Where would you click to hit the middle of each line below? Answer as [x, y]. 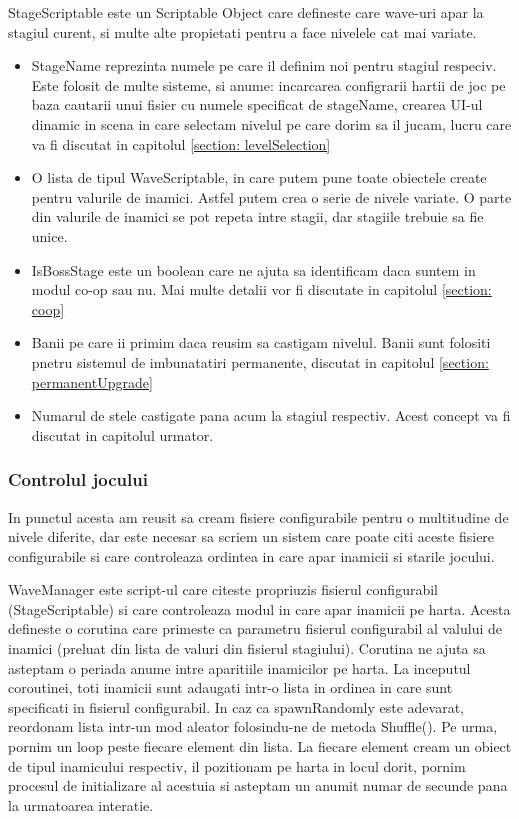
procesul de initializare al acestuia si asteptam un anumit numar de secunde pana [258, 785]
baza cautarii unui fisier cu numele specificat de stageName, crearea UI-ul [257, 104]
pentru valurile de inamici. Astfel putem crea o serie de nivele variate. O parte [271, 196]
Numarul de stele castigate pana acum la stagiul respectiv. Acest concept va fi [271, 415]
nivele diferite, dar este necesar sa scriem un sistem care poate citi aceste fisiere [251, 536]
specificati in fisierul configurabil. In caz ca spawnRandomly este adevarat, [236, 706]
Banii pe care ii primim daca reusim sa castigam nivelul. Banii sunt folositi [261, 342]
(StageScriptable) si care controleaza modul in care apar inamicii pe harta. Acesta [259, 608]
